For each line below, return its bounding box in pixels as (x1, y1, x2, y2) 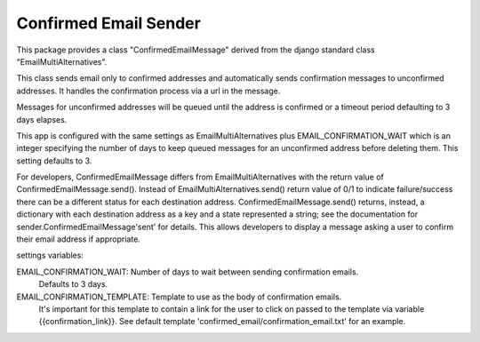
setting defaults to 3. (16, 155, 92, 166)
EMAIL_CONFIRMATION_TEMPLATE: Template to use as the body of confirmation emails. (16, 291, 342, 302)
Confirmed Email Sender (16, 13, 202, 33)
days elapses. (16, 114, 68, 124)
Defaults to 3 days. (38, 279, 108, 290)
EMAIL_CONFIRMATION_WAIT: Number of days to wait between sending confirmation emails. (16, 266, 359, 277)
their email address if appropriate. (16, 234, 141, 244)
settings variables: (16, 250, 84, 261)
